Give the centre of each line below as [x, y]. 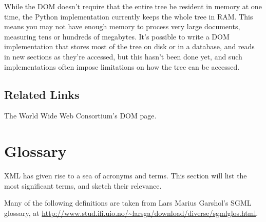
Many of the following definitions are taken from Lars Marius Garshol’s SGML [128, 203]
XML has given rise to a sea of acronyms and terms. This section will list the [126, 176]
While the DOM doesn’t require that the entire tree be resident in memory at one [133, 6]
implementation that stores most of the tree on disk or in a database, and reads [129, 46]
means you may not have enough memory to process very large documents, [122, 26]
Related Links [42, 94]
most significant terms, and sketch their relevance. [83, 185]
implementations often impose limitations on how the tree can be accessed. [122, 66]
